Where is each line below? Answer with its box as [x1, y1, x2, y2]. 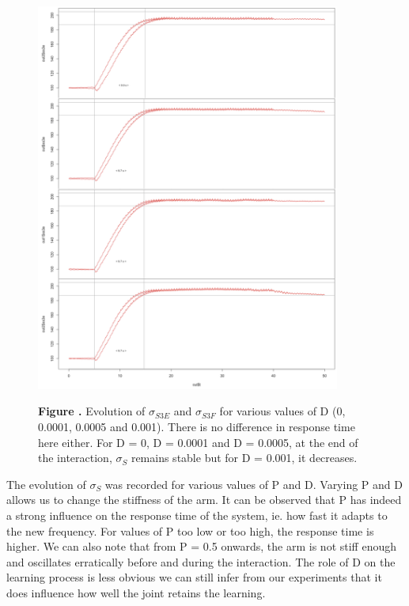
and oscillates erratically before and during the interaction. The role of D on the [6, 553, 396, 570]
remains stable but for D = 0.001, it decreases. [131, 449, 358, 466]
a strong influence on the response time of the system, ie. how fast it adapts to [6, 506, 388, 523]
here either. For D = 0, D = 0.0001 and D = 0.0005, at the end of [38, 434, 358, 450]
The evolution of [6, 475, 86, 492]
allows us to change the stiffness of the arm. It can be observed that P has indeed [6, 491, 402, 508]
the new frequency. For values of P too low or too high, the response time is [6, 522, 374, 539]
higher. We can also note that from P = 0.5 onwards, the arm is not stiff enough [6, 538, 396, 555]
